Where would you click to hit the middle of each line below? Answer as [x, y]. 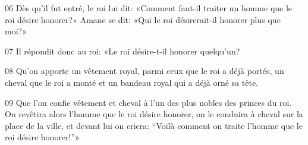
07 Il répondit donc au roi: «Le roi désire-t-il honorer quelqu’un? [122, 51]
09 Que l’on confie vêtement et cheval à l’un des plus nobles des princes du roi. [148, 102]
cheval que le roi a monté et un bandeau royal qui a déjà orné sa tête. [131, 82]
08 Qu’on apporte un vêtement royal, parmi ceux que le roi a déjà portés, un [144, 71]
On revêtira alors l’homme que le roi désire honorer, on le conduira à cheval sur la [154, 114]
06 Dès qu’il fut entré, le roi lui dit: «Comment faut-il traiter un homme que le [149, 8]
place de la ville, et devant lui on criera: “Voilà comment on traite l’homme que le [154, 125]
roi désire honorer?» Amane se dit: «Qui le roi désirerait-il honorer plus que [143, 19]
